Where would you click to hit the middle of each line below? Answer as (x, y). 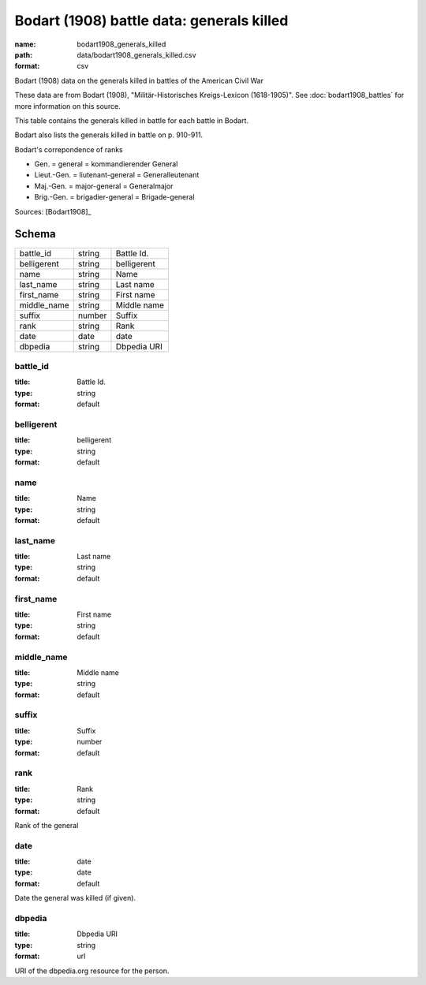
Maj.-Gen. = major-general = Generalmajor (104, 186)
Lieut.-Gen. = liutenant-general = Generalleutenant (117, 175)
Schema (35, 234)
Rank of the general (47, 825)
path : (24, 54)
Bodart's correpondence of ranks (69, 149)
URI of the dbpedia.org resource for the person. (92, 971)
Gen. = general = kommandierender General (106, 164)
